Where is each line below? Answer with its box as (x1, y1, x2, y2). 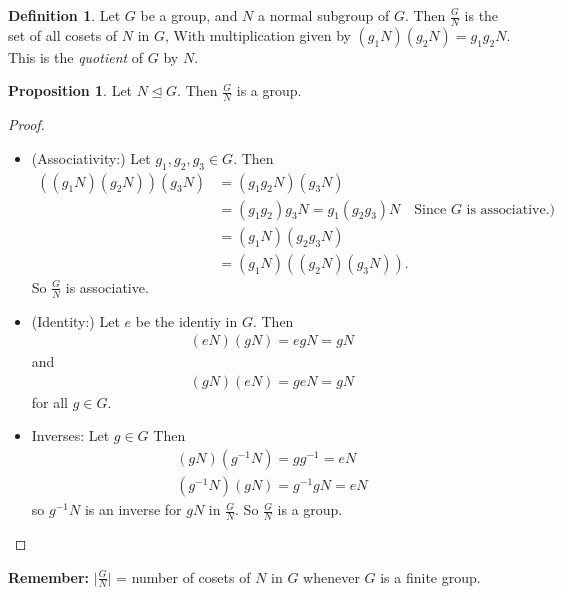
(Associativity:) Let (31, 147, 151, 168)
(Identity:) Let (31, 310, 120, 331)
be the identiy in (135, 310, 238, 331)
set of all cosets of (8, 24, 118, 45)
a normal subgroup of (258, 5, 390, 25)
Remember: (8, 566, 90, 587)
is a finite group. (380, 566, 481, 587)
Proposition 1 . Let (8, 80, 133, 101)
